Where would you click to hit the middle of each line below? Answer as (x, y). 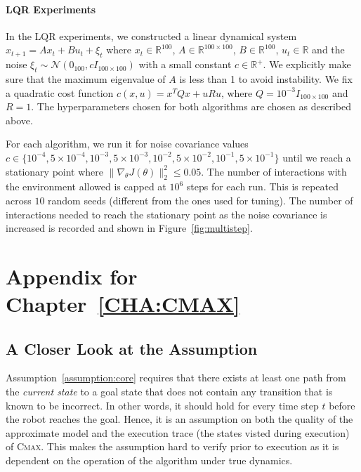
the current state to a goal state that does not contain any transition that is (169, 392)
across (19, 200)
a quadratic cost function (60, 92)
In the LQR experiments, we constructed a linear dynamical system (151, 35)
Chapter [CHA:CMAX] (123, 304)
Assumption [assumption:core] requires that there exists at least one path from (176, 378)
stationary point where (55, 171)
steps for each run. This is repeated (263, 186)
